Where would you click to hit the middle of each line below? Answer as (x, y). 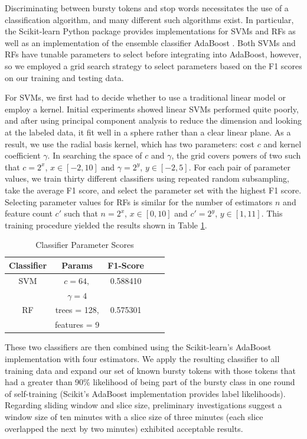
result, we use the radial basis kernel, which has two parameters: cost (130, 143)
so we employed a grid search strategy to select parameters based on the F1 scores (153, 65)
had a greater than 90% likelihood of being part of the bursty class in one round (150, 382)
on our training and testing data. (64, 77)
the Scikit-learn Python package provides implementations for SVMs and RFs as (150, 31)
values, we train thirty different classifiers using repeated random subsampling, (147, 178)
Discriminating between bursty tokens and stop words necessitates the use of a (147, 8)
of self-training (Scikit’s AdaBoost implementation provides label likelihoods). (145, 393)
